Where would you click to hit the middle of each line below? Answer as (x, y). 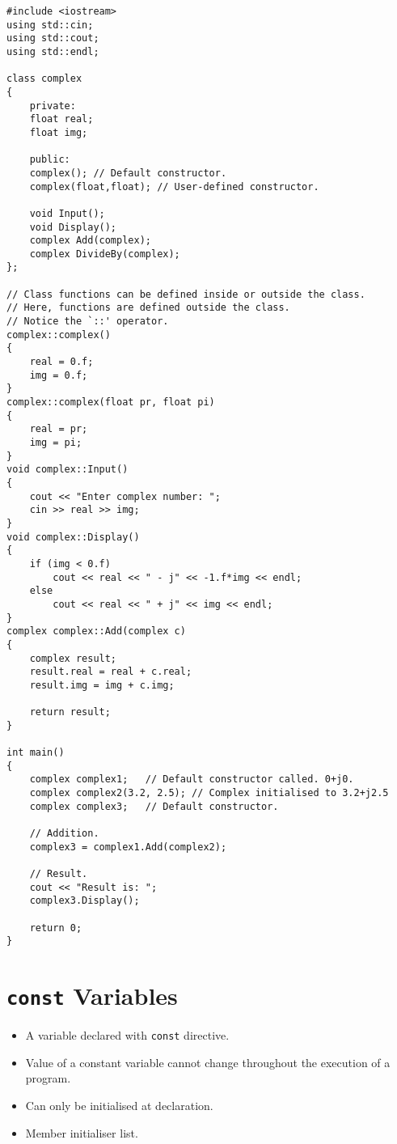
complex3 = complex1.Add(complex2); (128, 847)
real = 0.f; (61, 362)
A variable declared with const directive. (127, 1035)
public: (50, 160)
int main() (36, 753)
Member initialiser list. (82, 1132)
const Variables (92, 996)
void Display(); (73, 227)
